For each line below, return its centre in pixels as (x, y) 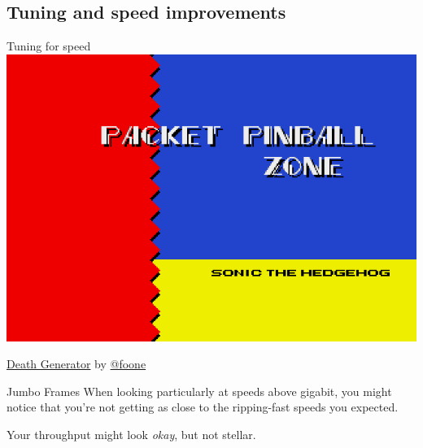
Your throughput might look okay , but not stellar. (131, 434)
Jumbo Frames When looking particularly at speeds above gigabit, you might (199, 391)
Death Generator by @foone (76, 364)
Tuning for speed (49, 46)
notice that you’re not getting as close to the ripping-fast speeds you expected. (203, 407)
